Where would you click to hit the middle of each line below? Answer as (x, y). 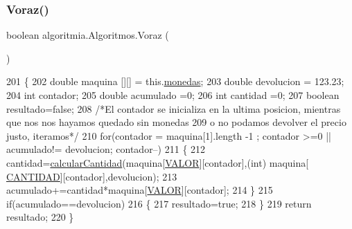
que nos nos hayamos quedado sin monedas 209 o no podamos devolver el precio (176, 122)
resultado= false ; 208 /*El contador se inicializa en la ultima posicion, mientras (174, 108)
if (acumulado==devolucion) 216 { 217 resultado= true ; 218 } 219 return (159, 203)
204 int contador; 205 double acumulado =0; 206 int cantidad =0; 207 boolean (173, 95)
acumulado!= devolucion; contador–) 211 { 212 (106, 149)
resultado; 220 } (40, 217)
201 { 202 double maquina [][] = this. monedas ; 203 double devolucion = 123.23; (175, 81)
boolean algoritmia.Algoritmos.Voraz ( (88, 35)
